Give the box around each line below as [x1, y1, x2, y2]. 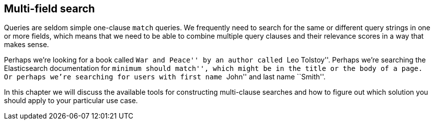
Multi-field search [4, 2, 95, 15]
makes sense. [4, 40, 49, 49]
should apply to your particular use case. [4, 96, 138, 105]
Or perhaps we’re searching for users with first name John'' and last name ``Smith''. [4, 72, 326, 81]
